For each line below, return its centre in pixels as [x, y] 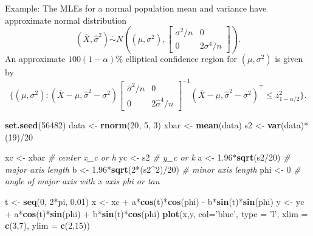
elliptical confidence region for [181, 59]
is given [289, 59]
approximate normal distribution [66, 20]
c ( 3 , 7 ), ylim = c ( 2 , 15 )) [48, 225]
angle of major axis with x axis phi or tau [82, 181]
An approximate [35, 59]
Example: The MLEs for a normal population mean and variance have [136, 8]
